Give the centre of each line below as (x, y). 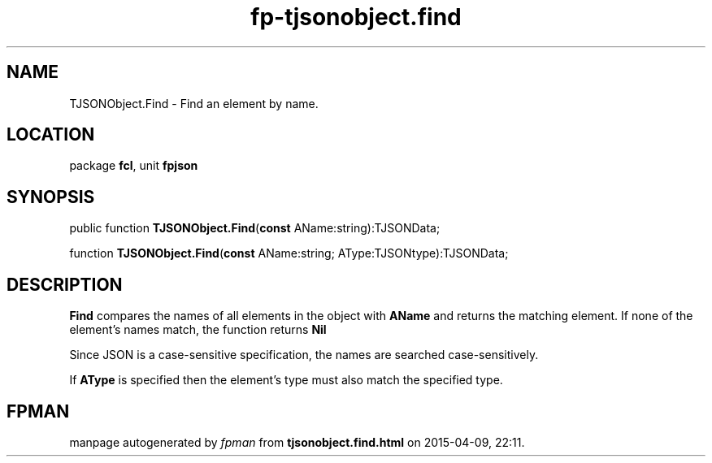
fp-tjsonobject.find (356, 17)
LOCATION (51, 135)
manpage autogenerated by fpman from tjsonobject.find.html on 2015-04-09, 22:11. (297, 442)
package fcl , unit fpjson (134, 166)
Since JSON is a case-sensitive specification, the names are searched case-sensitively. (304, 355)
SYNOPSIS (51, 197)
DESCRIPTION (65, 284)
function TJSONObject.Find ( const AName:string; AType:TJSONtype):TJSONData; (289, 253)
